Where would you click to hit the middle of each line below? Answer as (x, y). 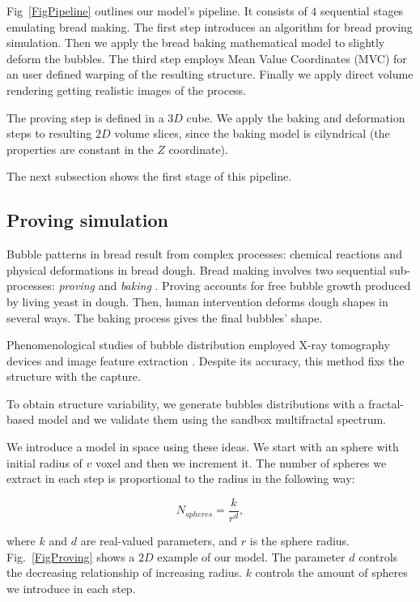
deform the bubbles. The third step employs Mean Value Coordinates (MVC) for (207, 58)
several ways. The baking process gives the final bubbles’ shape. (165, 317)
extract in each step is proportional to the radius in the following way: (181, 478)
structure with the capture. (74, 376)
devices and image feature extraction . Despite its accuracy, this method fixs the (206, 360)
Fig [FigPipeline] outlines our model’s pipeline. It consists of (157, 11)
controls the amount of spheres (331, 572)
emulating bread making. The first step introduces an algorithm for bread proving (210, 26)
